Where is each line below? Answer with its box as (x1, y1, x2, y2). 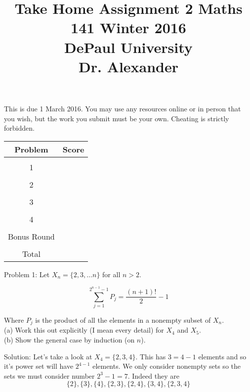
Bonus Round (8, 230, 55, 242)
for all (102, 269, 121, 279)
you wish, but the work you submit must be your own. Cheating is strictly (4, 113, 229, 123)
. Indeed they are (127, 370, 179, 381)
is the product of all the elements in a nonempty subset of (35, 315, 211, 325)
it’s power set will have (4, 361, 74, 371)
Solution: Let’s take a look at (4, 351, 92, 361)
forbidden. (4, 123, 35, 133)
